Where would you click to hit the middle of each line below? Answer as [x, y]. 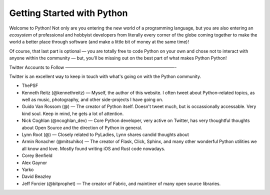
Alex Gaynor [34, 162]
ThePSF [30, 85]
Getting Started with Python [68, 13]
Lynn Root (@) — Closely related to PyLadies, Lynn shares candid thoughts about [105, 134]
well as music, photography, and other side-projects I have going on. [92, 99]
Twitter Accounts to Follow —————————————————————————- [93, 67]
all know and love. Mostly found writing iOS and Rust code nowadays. [93, 148]
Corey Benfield [37, 155]
